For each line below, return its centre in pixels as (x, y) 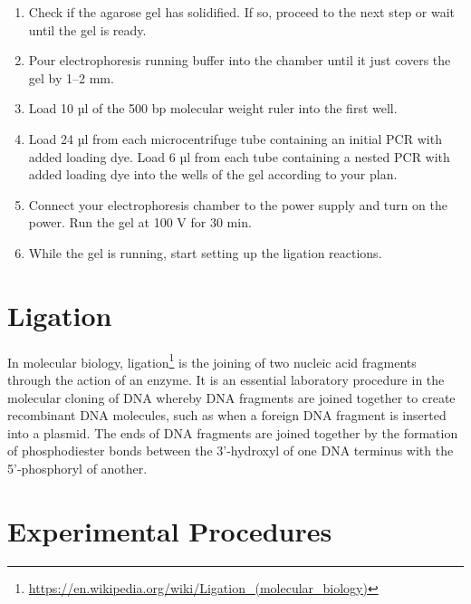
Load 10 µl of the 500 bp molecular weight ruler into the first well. (213, 108)
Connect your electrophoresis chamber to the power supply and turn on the (238, 204)
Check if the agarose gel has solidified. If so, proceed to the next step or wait (242, 12)
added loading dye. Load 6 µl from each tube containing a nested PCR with (239, 156)
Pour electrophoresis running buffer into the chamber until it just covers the (240, 60)
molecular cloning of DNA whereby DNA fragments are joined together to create (231, 397)
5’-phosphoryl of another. (77, 468)
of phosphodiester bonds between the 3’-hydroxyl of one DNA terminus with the (231, 451)
